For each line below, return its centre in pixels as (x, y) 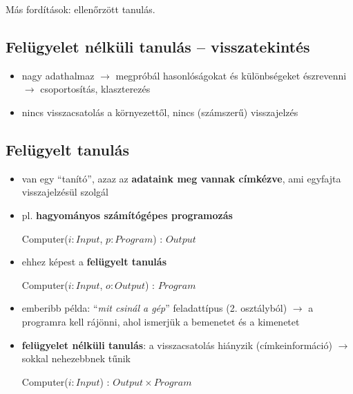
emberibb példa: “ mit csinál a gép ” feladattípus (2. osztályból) (154, 308)
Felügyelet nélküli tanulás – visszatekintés (158, 46)
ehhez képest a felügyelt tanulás (94, 262)
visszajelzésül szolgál (65, 192)
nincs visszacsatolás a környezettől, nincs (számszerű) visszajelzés (160, 112)
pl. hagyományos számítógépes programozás (127, 215)
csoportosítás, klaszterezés (95, 89)
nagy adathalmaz (58, 75)
